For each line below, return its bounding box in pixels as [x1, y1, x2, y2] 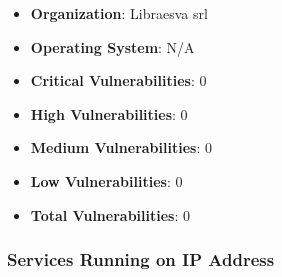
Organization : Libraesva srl [30, 3, 208, 23]
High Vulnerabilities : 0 [30, 103, 188, 124]
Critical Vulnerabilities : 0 [30, 70, 207, 91]
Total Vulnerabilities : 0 [30, 204, 190, 225]
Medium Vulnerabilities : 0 [30, 137, 212, 158]
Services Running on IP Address [7, 247, 275, 272]
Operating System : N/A [30, 36, 195, 57]
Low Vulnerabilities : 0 [30, 170, 183, 191]
